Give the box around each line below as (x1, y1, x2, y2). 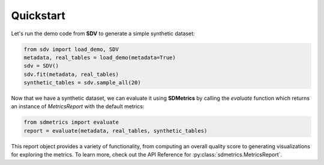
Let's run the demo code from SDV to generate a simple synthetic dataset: (11, 30, 195, 37)
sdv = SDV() (23, 63, 59, 69)
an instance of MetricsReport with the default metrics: (11, 103, 145, 110)
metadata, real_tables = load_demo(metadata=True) (23, 54, 176, 61)
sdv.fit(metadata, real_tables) (23, 71, 119, 78)
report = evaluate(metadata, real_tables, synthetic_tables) (23, 127, 208, 134)
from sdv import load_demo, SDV (23, 45, 119, 53)
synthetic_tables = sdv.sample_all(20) (23, 80, 141, 86)
